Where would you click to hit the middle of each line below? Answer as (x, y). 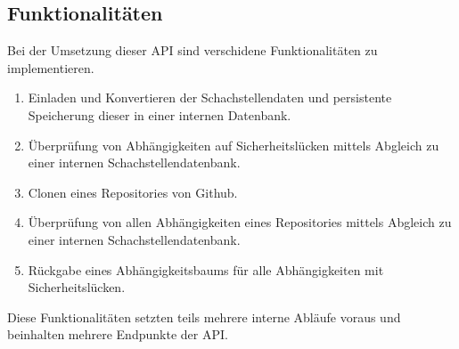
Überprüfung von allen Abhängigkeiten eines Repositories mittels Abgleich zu (240, 222)
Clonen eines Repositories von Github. (133, 192)
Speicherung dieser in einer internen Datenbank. (160, 114)
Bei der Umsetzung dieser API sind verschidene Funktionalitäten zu (193, 50)
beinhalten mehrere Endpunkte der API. (118, 334)
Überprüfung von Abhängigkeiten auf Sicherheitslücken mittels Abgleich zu (234, 145)
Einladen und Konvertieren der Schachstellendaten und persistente (210, 97)
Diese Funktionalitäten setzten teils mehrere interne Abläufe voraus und (204, 317)
